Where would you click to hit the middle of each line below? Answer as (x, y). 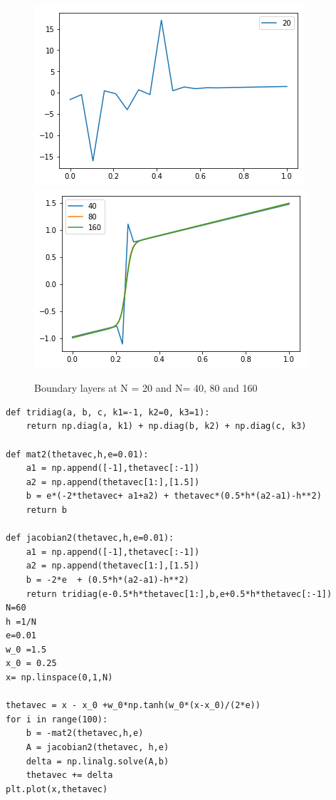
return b (46, 510)
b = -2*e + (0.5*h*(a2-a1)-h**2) (107, 580)
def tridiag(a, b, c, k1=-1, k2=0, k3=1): (108, 412)
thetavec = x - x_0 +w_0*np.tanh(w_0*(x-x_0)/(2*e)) (133, 706)
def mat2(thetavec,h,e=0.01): (77, 454)
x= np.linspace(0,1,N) (59, 678)
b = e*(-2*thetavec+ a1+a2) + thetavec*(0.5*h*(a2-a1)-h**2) (174, 496)
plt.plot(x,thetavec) (57, 789)
